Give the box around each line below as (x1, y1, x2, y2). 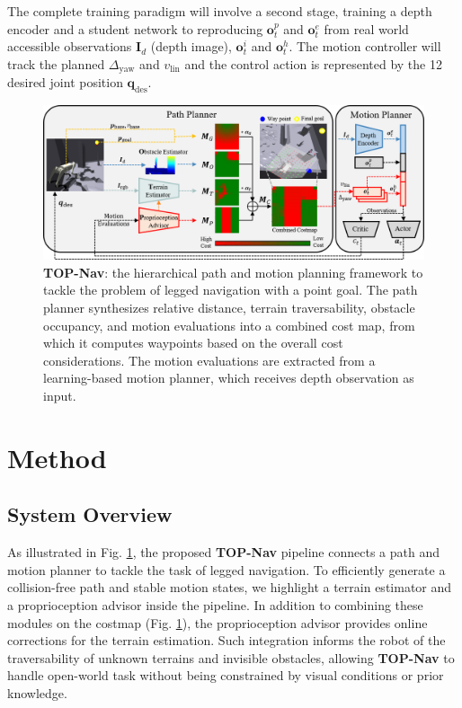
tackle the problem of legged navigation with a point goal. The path (43, 280, 418, 299)
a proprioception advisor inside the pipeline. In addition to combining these (7, 595, 423, 614)
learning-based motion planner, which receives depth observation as (43, 368, 414, 387)
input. (43, 386, 76, 405)
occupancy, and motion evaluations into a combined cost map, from (43, 315, 415, 334)
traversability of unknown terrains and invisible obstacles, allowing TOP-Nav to (7, 648, 455, 667)
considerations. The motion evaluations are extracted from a (43, 350, 376, 369)
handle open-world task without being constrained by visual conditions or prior (7, 666, 444, 685)
